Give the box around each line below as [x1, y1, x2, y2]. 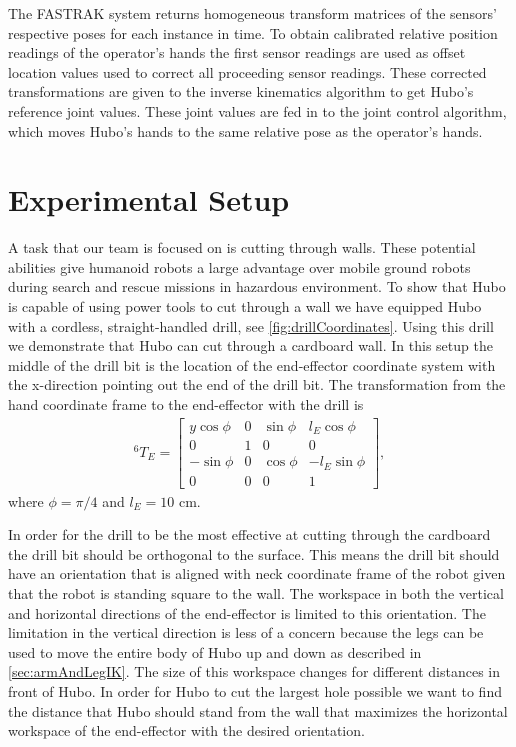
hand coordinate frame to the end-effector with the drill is [8, 394, 364, 415]
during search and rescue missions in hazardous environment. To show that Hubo [8, 276, 506, 297]
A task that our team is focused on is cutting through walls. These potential [8, 237, 476, 258]
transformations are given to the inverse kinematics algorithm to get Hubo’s [8, 81, 474, 102]
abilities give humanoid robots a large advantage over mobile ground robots [8, 256, 471, 277]
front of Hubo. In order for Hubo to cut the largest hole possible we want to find [8, 681, 502, 702]
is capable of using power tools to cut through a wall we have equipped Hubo [8, 296, 482, 317]
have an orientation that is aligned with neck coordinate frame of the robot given [8, 563, 506, 584]
